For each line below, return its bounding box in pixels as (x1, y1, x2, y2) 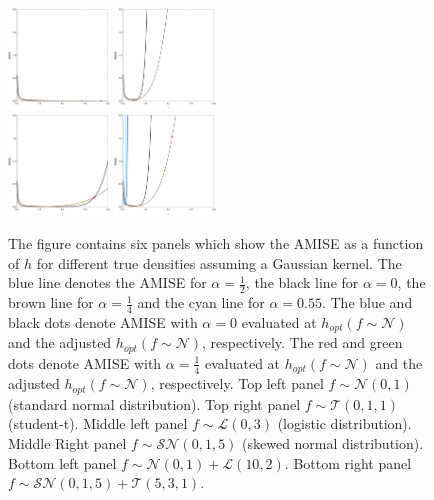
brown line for (8, 292, 94, 313)
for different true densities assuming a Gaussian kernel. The (36, 252, 402, 273)
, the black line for (245, 272, 359, 293)
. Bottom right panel (284, 452, 412, 473)
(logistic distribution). (277, 413, 412, 434)
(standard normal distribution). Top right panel (8, 393, 301, 414)
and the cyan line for (137, 292, 265, 313)
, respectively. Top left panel (150, 373, 324, 394)
